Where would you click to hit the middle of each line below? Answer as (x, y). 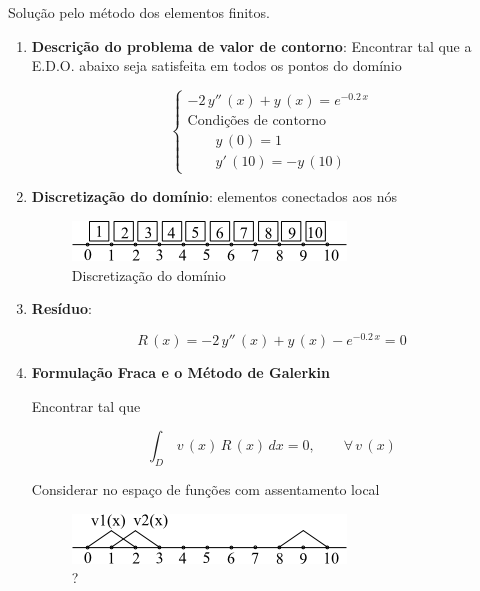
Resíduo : (61, 308)
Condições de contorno (257, 121)
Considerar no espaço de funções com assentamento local (205, 488)
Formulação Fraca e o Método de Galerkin (180, 371)
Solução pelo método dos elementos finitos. (139, 12)
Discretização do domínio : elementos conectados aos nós (214, 196)
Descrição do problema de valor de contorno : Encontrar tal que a (251, 45)
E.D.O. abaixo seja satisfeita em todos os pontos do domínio (216, 65)
